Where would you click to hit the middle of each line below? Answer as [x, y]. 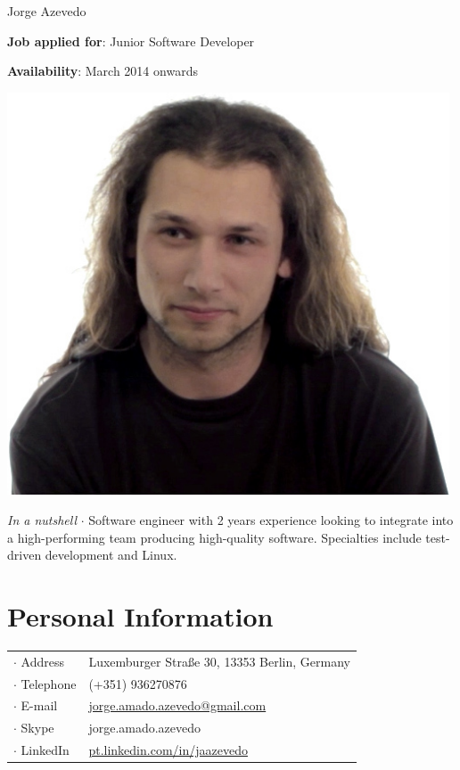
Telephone [49, 683]
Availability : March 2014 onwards [103, 71]
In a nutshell [42, 520]
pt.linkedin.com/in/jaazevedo [168, 750]
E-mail [39, 705]
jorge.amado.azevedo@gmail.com [177, 705]
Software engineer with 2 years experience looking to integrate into [271, 520]
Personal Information [140, 616]
